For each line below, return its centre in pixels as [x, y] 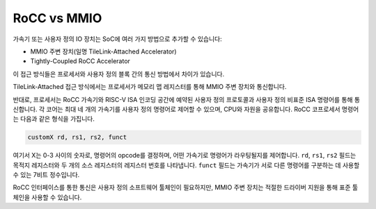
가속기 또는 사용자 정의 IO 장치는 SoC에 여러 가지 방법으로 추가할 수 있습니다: [117, 39]
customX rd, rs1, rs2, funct [77, 137]
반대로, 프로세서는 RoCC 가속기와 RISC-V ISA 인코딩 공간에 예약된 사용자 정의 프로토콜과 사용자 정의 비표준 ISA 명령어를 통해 [183, 99]
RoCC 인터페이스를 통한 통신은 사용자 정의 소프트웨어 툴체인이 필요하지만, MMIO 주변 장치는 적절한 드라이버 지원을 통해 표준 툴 [186, 187]
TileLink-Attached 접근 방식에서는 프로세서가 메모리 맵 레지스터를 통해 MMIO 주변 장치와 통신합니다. [150, 87]
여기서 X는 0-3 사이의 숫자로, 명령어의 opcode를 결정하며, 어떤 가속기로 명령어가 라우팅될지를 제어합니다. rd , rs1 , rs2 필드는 [185, 156]
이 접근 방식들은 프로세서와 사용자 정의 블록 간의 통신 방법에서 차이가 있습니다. [119, 74]
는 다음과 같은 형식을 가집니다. [54, 119]
